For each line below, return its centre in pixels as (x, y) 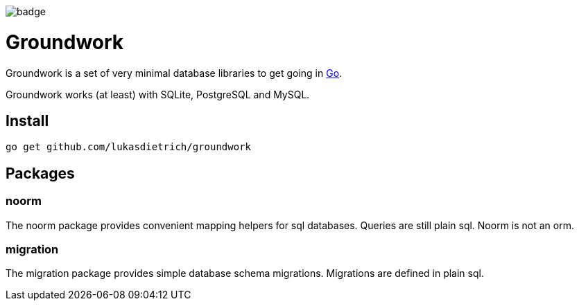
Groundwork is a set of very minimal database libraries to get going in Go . (174, 73)
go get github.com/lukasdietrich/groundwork (129, 147)
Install (27, 120)
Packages (40, 173)
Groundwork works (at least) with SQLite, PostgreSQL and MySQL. (158, 94)
